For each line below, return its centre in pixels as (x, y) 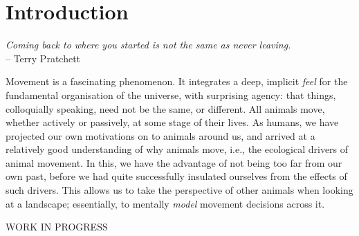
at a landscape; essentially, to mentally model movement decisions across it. (165, 203)
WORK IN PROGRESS (57, 227)
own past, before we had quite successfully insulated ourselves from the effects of (176, 176)
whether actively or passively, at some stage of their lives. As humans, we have (172, 122)
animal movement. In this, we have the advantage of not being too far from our (174, 162)
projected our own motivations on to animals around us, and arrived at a (160, 135)
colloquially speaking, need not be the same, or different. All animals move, (165, 108)
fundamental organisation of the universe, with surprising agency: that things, (171, 94)
